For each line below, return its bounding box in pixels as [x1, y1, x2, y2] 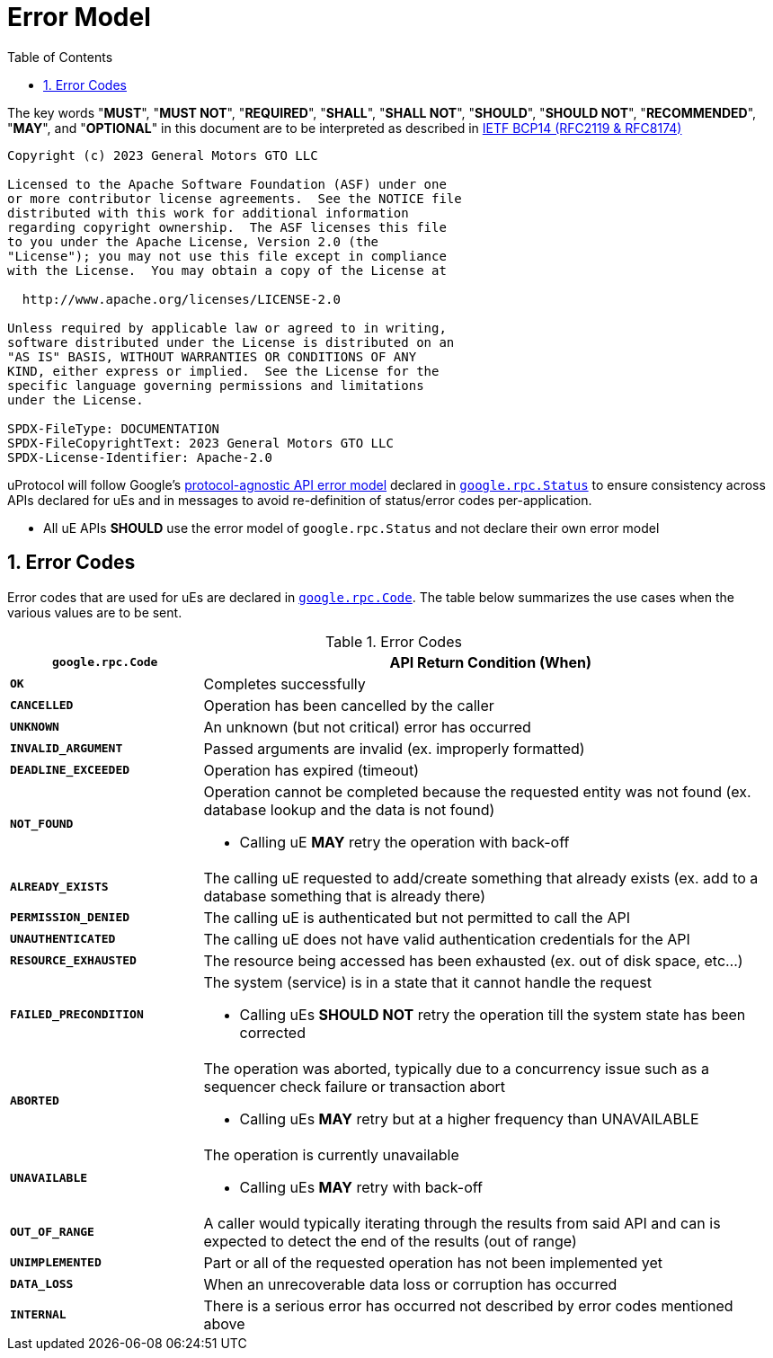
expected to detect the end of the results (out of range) [203, 1231, 577, 1250]
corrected [239, 1023, 306, 1042]
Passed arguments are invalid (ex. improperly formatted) [203, 739, 585, 758]
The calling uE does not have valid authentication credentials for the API [203, 929, 690, 948]
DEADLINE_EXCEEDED [10, 763, 130, 777]
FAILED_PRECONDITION [10, 1007, 144, 1022]
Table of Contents [7, 49, 113, 65]
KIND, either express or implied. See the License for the [7, 363, 440, 378]
